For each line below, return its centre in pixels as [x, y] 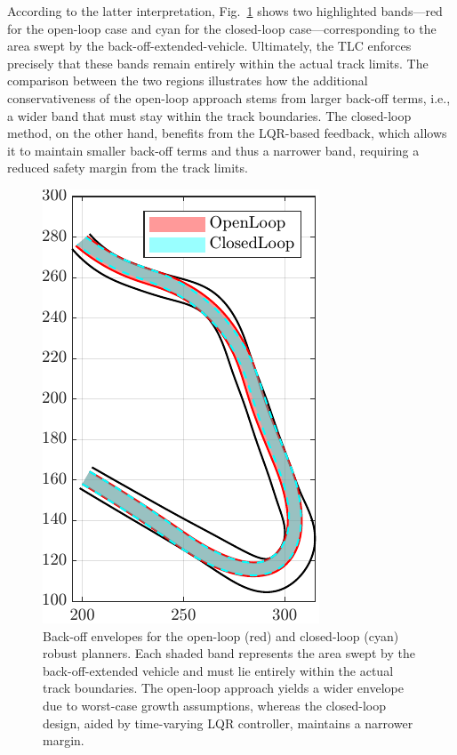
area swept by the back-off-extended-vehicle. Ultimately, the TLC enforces [209, 46]
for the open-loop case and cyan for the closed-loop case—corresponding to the [222, 28]
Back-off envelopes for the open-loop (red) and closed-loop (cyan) [221, 635]
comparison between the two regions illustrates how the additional [188, 80]
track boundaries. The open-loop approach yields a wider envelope [223, 688]
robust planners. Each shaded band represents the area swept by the [229, 653]
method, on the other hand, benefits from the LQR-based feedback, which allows [227, 133]
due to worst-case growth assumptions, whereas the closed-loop [214, 705]
